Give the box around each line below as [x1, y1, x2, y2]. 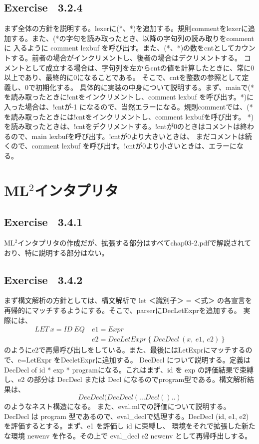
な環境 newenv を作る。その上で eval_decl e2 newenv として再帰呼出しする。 [4, 430, 252, 441]
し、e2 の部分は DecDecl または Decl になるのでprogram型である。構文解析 [4, 374, 247, 384]
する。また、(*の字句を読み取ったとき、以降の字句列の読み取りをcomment [10, 32, 255, 43]
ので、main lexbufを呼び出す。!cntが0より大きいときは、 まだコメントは [10, 130, 245, 141]
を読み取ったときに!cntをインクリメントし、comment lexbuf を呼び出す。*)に [4, 91, 254, 102]
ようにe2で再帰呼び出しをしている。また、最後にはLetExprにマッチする [10, 344, 246, 355]
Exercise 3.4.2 [4, 271, 83, 287]
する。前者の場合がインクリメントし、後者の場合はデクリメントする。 [10, 52, 242, 62]
